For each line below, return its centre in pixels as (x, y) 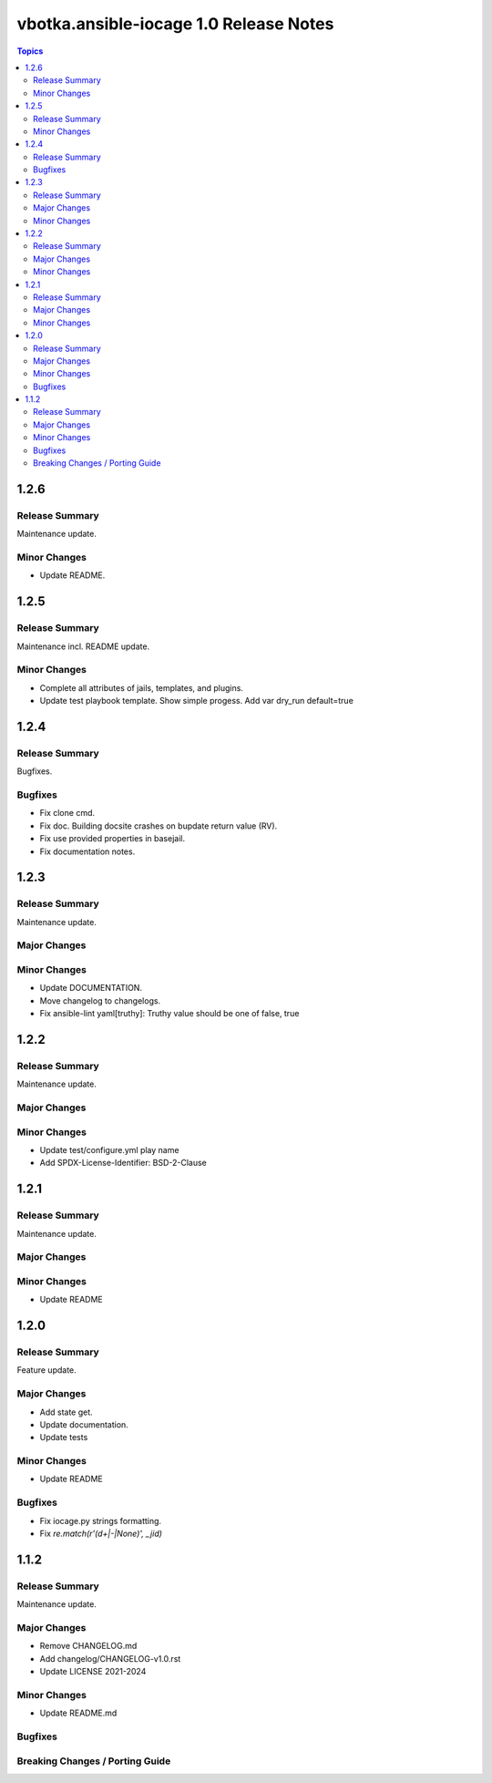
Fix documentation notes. (87, 851)
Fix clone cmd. (67, 813)
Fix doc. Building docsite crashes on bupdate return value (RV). (159, 826)
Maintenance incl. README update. (83, 646)
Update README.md (78, 1713)
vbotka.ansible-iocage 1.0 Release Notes (175, 24)
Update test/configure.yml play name (109, 1150)
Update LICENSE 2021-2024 (93, 1672)
